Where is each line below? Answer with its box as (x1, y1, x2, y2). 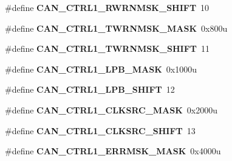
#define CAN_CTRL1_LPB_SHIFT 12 (5, 83, 175, 96)
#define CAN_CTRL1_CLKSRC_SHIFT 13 (5, 124, 196, 137)
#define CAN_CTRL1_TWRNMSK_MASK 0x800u (5, 21, 228, 34)
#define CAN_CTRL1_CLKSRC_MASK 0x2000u (5, 103, 218, 116)
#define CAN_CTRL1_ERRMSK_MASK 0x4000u (5, 145, 221, 157)
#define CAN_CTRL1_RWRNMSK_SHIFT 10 (5, 1, 210, 13)
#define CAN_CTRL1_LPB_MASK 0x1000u (5, 62, 197, 75)
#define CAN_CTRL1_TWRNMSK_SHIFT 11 (5, 42, 210, 55)
